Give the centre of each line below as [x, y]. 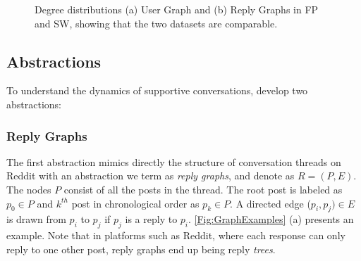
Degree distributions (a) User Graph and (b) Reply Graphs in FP [177, 9]
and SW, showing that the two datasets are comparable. [156, 23]
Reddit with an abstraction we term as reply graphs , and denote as [151, 176]
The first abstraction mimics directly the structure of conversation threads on [174, 161]
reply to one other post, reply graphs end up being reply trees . [141, 249]
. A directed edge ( [270, 203]
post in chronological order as [135, 203]
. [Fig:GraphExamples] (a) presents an [271, 219]
